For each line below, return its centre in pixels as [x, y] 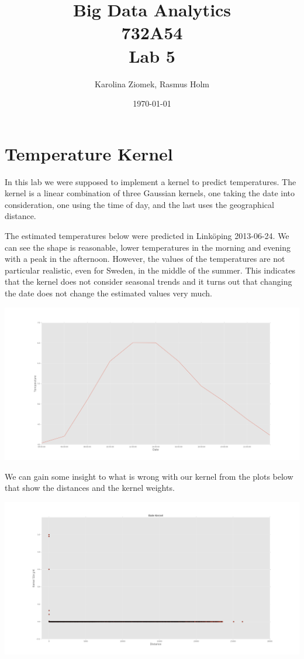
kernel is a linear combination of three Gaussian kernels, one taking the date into [150, 193]
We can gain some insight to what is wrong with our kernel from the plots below [149, 476]
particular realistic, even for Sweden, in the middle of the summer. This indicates [150, 270]
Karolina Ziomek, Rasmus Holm [152, 83]
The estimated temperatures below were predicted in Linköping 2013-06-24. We [147, 235]
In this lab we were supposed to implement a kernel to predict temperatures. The [151, 181]
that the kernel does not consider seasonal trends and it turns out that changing [148, 281]
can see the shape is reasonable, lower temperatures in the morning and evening [148, 247]
